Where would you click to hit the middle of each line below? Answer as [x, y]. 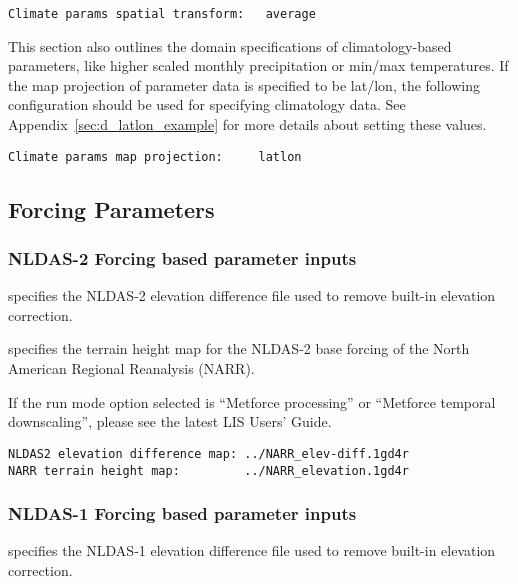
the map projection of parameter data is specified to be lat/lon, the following [244, 84]
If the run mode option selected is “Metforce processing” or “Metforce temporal [252, 401]
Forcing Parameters [111, 208]
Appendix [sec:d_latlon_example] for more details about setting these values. [247, 124]
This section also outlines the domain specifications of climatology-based [230, 45]
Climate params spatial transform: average [162, 14]
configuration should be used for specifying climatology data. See [207, 104]
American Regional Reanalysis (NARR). [131, 368]
